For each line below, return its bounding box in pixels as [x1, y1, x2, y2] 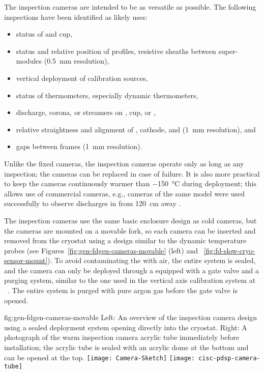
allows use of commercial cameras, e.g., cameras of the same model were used [4, 188, 245, 198]
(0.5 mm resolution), [44, 55, 109, 66]
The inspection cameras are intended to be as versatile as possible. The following [4, 2, 256, 12]
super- [218, 45, 238, 56]
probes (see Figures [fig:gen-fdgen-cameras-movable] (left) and [4, 245, 198, 255]
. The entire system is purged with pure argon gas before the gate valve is [8, 285, 238, 296]
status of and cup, [16, 28, 73, 39]
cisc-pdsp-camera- [198, 354, 260, 362]
